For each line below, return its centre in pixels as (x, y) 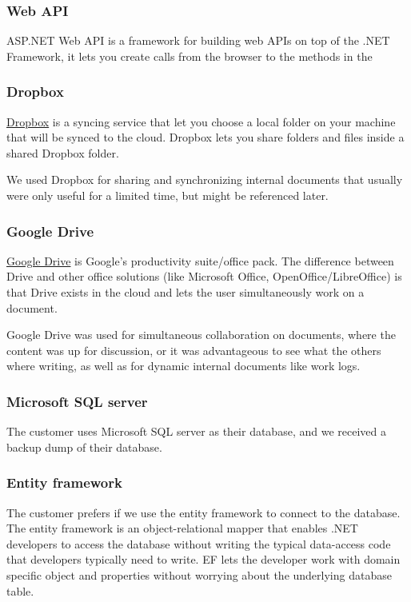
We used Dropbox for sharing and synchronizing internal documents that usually (205, 179)
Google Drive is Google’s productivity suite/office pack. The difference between (200, 260)
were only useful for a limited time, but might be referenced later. (168, 195)
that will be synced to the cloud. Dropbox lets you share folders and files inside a (205, 137)
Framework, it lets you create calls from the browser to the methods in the (190, 56)
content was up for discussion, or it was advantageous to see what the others (194, 350)
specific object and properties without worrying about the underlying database (199, 574)
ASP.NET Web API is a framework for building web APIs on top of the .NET (198, 40)
